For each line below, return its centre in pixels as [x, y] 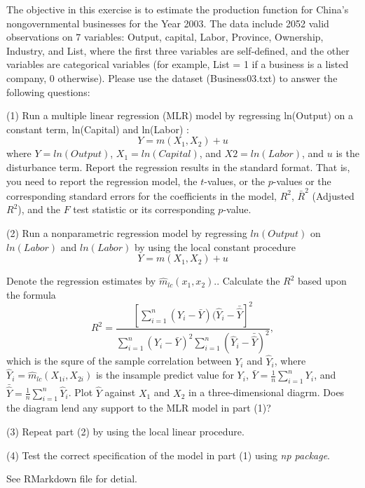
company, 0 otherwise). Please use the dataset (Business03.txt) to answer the [172, 77]
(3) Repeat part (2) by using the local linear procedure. [125, 431]
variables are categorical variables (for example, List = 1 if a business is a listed [178, 64]
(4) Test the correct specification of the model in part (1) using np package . [168, 455]
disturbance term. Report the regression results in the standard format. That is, [178, 167]
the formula [31, 294]
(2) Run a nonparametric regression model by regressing [127, 233]
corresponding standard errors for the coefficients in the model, [142, 195]
